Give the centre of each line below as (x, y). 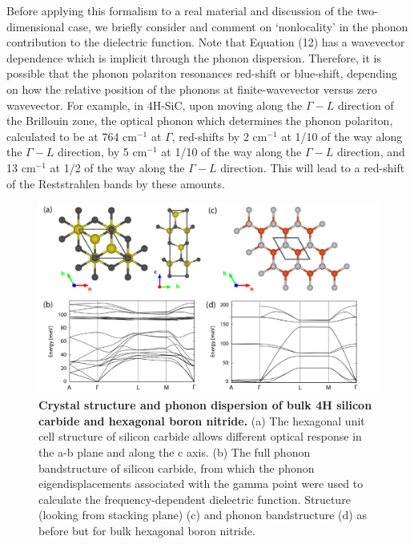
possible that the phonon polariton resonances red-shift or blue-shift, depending (202, 73)
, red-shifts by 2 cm (219, 136)
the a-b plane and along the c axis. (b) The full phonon (175, 452)
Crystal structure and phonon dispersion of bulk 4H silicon (205, 405)
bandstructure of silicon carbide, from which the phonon (177, 467)
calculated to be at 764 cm (72, 136)
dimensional (36, 26)
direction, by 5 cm (102, 152)
